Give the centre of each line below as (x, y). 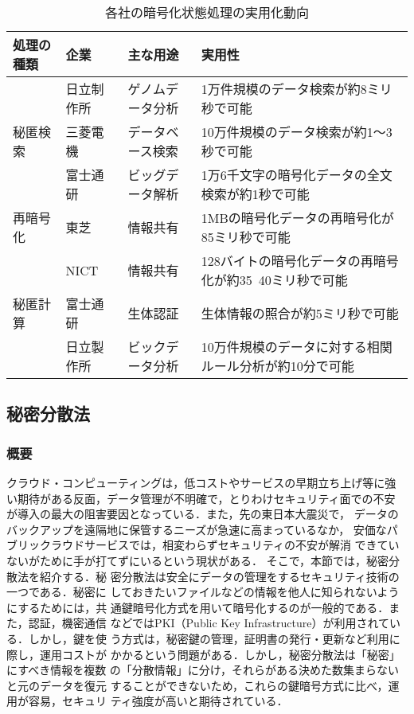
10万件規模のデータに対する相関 (297, 347)
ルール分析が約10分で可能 (277, 366)
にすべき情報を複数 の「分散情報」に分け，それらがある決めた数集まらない (203, 670)
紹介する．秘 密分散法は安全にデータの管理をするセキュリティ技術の (219, 576)
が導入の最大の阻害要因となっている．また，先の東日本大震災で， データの (203, 514)
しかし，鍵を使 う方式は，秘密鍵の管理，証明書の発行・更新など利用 (209, 638)
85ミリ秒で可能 (246, 237)
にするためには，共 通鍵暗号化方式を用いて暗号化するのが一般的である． (198, 607)
